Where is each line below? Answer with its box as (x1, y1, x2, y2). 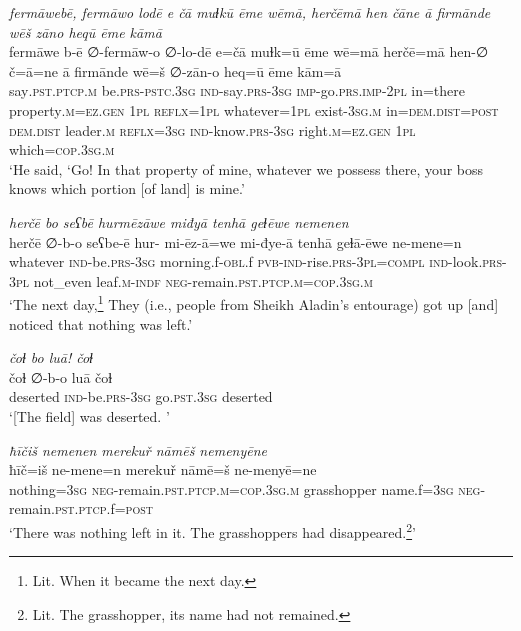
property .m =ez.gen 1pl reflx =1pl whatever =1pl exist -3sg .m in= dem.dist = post (9, 99, 499, 120)
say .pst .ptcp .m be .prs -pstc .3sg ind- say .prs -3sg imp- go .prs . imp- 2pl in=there (9, 80, 466, 101)
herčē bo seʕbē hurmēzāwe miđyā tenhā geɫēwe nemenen (9, 211, 349, 232)
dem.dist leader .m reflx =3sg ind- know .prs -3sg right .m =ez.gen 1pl (9, 119, 416, 140)
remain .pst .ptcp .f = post (9, 498, 153, 519)
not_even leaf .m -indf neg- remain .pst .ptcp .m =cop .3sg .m (33, 270, 373, 291)
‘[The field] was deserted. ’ (9, 405, 170, 426)
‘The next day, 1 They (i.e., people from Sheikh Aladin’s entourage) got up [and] (9, 291, 499, 314)
